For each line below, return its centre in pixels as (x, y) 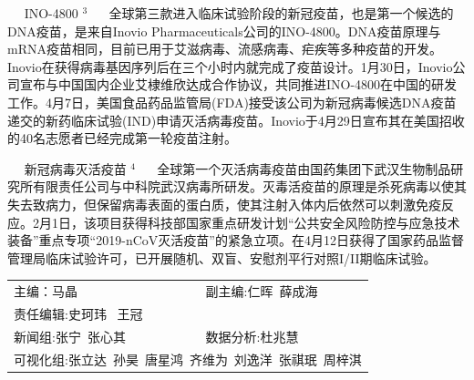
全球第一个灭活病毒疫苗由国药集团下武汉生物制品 (304, 168)
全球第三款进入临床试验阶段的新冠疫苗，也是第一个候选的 (281, 13)
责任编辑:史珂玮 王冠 (78, 313)
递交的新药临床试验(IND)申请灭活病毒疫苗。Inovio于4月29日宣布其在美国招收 (236, 120)
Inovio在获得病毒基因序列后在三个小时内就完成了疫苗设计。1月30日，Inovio (230, 66)
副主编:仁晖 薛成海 (262, 291)
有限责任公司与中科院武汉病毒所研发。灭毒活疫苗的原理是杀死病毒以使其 (249, 186)
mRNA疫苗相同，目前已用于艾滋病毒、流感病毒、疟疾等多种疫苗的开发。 (225, 49)
